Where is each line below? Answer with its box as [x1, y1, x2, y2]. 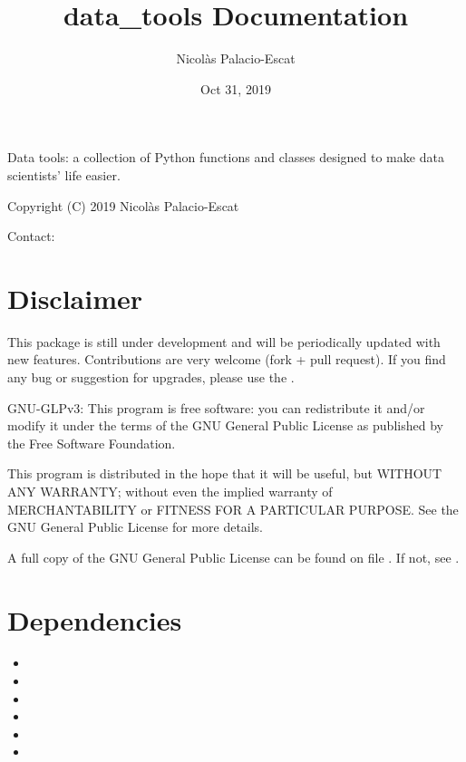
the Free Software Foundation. [7, 433, 176, 452]
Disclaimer [7, 279, 143, 316]
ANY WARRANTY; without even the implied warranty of [7, 481, 333, 500]
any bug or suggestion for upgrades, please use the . [7, 368, 295, 386]
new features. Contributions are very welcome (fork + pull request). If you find [7, 350, 446, 369]
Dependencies [7, 601, 182, 638]
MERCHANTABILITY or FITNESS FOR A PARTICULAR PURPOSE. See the [7, 499, 459, 518]
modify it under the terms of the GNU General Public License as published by [7, 416, 443, 435]
